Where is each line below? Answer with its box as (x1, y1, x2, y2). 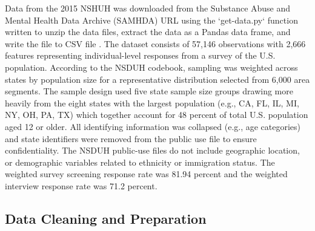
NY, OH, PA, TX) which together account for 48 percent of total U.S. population (5, 108, 308, 121)
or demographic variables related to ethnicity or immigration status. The (5, 155, 275, 168)
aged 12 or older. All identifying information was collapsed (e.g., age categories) (5, 120, 301, 132)
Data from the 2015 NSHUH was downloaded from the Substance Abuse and (5, 2, 291, 14)
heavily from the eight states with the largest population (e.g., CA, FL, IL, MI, (5, 96, 299, 109)
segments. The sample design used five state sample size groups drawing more (5, 85, 293, 97)
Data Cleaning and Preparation (5, 209, 207, 227)
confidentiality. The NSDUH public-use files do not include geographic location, (5, 144, 300, 157)
